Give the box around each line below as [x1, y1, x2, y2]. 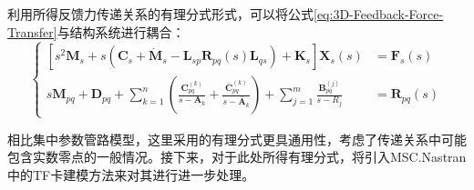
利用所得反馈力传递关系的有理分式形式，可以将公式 [7, 5, 314, 23]
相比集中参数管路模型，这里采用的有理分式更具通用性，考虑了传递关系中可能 [7, 129, 467, 148]
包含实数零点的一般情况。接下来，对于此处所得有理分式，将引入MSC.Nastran [7, 147, 467, 166]
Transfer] [7, 22, 57, 41]
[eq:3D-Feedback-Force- [314, 5, 444, 23]
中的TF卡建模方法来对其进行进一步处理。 [7, 165, 255, 184]
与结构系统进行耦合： [57, 22, 185, 41]
